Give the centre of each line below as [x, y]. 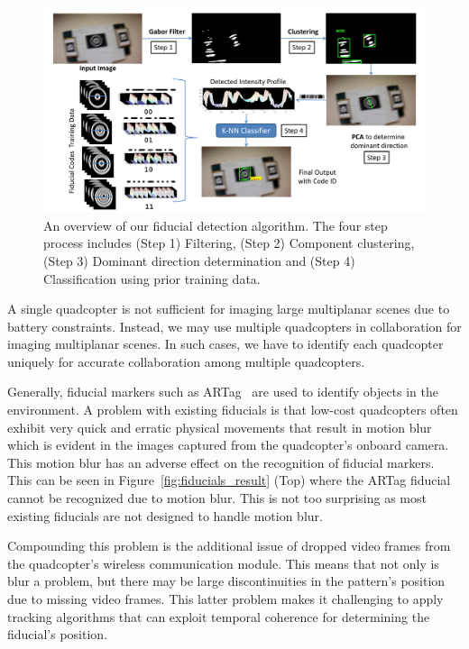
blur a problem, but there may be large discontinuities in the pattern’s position [226, 581]
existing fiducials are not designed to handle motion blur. [165, 515]
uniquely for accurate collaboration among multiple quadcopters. [186, 361]
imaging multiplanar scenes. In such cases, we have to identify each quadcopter [225, 344]
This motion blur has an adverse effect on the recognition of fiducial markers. [221, 462]
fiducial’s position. [58, 634]
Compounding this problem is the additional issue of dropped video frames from [229, 546]
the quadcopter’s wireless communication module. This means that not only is [223, 563]
